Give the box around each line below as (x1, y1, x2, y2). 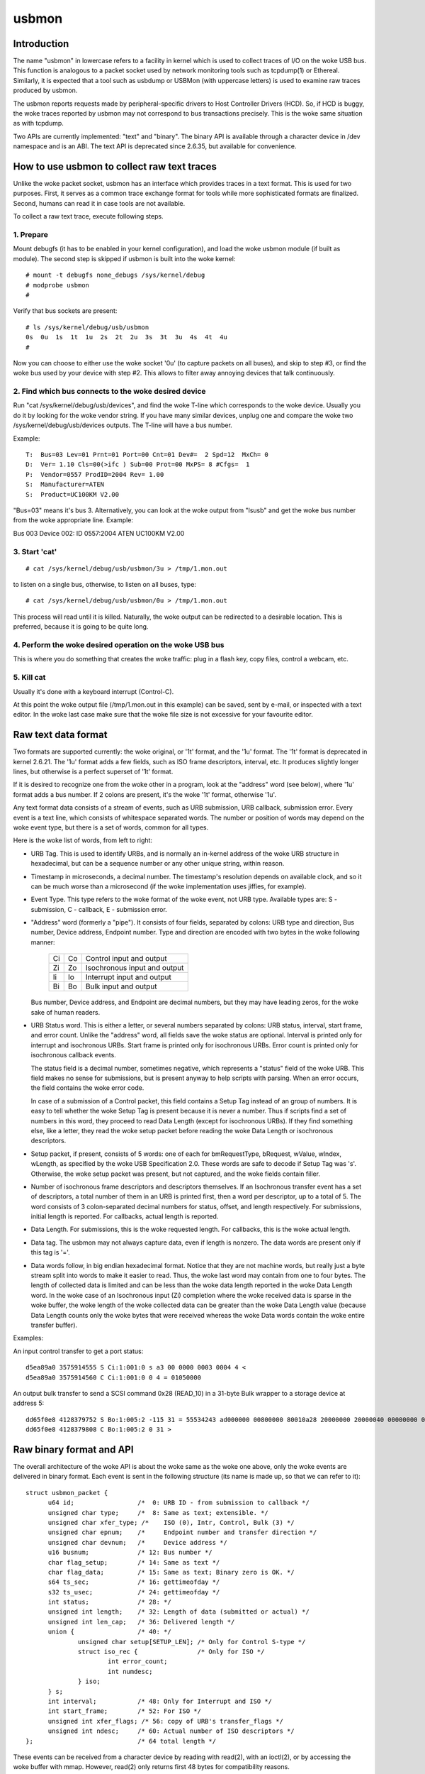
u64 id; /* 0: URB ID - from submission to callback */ (47, 1499, 310, 1507)
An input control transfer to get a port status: (13, 1347, 144, 1355)
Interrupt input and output (85, 972, 171, 982)
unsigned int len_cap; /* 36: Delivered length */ (47, 1618, 235, 1626)
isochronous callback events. (30, 1051, 116, 1059)
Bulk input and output (85, 981, 157, 991)
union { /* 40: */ (47, 1628, 171, 1636)
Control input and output (85, 954, 168, 964)
